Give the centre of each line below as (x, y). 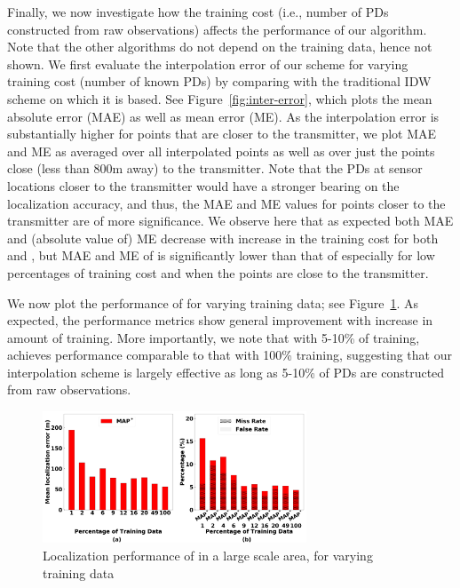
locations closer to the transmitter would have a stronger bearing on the (203, 185)
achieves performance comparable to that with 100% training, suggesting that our (230, 355)
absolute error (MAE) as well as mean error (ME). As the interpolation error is (223, 116)
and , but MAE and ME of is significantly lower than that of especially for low (221, 255)
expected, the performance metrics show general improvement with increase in (220, 320)
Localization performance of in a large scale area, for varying (208, 556)
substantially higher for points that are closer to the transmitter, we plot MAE (222, 134)
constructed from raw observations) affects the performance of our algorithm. (217, 29)
